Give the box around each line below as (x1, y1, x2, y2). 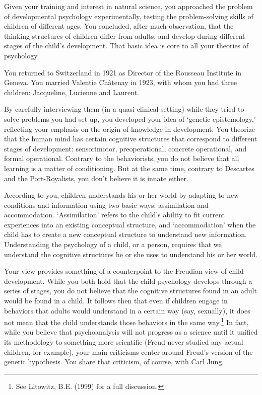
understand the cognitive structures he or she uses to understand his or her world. (4, 249, 257, 259)
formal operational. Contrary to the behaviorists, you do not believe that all (4, 153, 239, 164)
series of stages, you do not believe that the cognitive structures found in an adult (4, 285, 257, 296)
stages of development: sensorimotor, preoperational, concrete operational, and (4, 143, 247, 153)
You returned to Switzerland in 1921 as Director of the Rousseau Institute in (4, 67, 242, 77)
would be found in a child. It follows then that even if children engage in (4, 295, 228, 306)
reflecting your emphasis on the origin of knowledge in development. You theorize (4, 123, 255, 134)
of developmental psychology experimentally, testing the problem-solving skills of (4, 11, 253, 21)
